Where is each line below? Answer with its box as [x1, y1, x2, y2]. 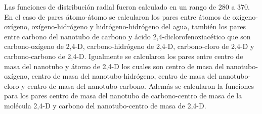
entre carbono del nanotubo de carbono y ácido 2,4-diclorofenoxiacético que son [4, 31, 251, 41]
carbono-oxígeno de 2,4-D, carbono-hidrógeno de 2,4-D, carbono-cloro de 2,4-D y [4, 41, 254, 51]
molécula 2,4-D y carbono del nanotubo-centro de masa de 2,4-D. [4, 100, 206, 110]
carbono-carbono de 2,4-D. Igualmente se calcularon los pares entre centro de [4, 50, 243, 61]
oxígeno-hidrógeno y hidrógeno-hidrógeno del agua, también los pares [31, 21, 246, 32]
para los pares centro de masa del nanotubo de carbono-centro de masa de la [4, 90, 242, 101]
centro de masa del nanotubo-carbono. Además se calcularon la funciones [27, 80, 254, 91]
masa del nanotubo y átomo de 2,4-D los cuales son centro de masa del [4, 61, 224, 71]
